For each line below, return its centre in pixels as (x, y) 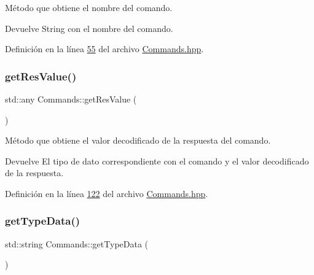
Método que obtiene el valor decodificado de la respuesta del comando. (138, 140)
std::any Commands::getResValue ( (71, 99)
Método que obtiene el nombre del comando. (89, 7)
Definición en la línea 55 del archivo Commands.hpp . (104, 49)
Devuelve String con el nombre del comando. (89, 28)
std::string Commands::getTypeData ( (77, 243)
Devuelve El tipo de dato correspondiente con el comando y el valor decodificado (157, 161)
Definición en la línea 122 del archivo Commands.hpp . (107, 193)
